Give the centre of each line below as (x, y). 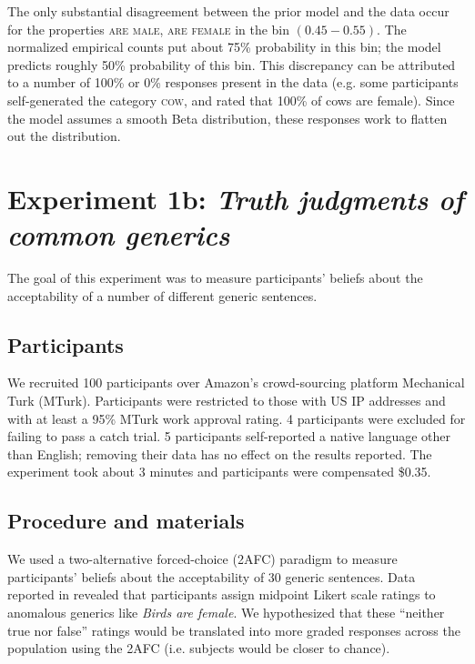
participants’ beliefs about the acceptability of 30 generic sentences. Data (212, 576)
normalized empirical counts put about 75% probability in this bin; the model (224, 47)
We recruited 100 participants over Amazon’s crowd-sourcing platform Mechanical (236, 382)
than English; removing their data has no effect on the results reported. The (220, 453)
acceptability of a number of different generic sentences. (162, 295)
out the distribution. (64, 136)
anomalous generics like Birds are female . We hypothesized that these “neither (226, 612)
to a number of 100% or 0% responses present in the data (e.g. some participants (233, 82)
